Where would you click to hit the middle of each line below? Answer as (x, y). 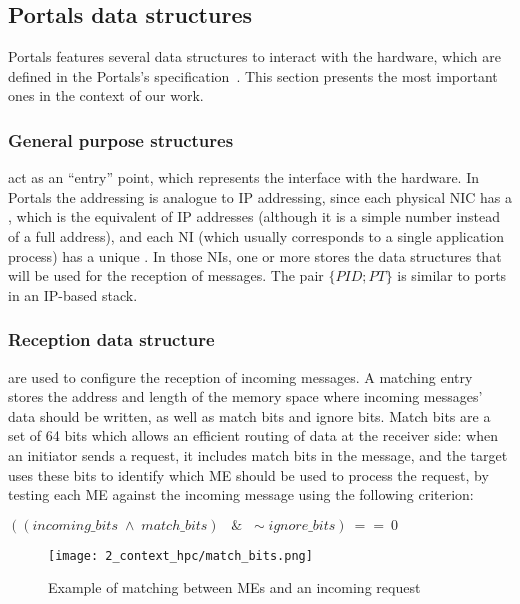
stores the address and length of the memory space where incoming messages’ (245, 396)
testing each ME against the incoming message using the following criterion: (241, 494)
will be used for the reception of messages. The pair (166, 275)
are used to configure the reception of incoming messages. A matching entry (240, 376)
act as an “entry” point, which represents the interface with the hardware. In (244, 177)
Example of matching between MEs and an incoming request (234, 587)
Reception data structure (111, 339)
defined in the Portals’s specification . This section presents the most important (253, 75)
